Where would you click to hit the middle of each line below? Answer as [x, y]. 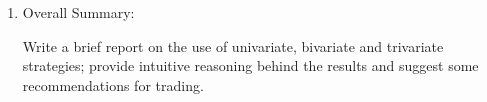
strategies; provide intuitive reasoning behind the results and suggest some [250, 65]
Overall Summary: [78, 12]
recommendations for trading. [113, 84]
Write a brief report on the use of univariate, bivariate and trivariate [233, 45]
